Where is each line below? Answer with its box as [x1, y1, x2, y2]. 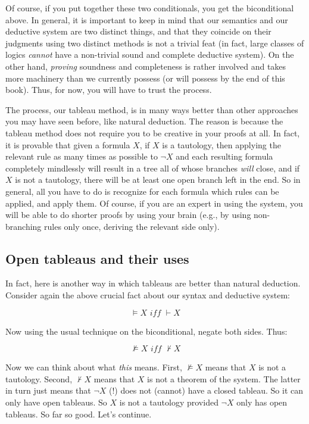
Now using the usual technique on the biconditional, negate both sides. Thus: [5, 325, 288, 337]
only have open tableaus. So [5, 396, 107, 409]
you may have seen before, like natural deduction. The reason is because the [5, 115, 283, 127]
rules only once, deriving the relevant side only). [44, 220, 220, 232]
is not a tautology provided [119, 396, 219, 409]
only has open [236, 396, 288, 409]
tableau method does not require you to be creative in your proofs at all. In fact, [5, 126, 300, 139]
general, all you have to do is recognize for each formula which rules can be [5, 185, 279, 197]
